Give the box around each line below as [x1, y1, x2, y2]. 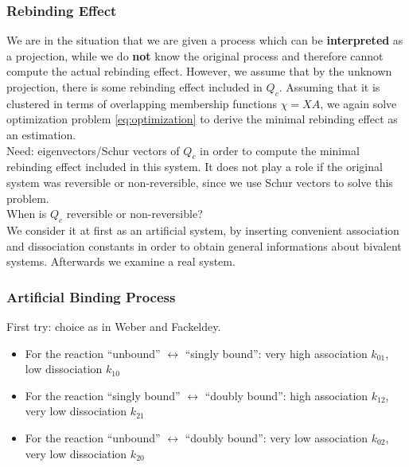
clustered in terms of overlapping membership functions [6, 95, 277, 111]
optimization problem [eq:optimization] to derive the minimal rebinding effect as [6, 111, 398, 127]
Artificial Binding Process [6, 286, 176, 306]
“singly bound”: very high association [185, 344, 368, 361]
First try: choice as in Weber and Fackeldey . [6, 317, 221, 334]
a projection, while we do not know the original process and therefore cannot [6, 47, 384, 64]
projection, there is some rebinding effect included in [6, 79, 263, 95]
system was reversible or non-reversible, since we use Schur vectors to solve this [6, 173, 393, 190]
